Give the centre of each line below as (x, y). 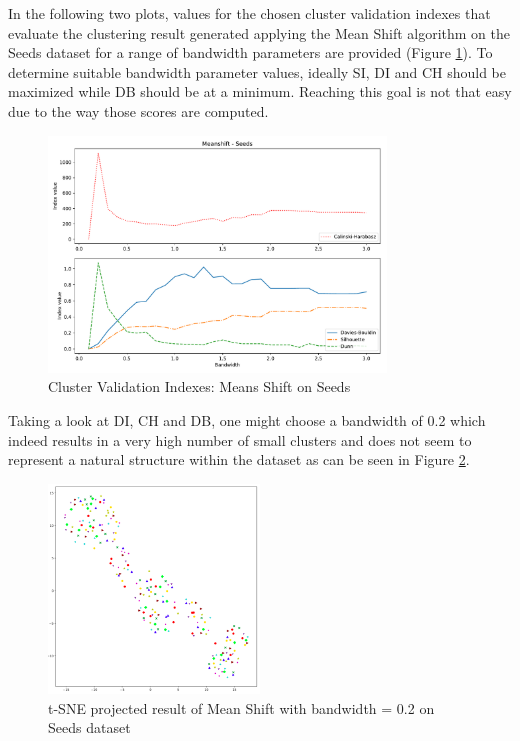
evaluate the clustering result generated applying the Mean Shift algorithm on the (259, 32)
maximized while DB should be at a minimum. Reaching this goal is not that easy (260, 91)
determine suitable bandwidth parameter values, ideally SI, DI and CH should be (257, 71)
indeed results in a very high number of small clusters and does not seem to (240, 439)
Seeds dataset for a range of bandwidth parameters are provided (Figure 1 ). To (250, 52)
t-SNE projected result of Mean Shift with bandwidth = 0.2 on (241, 707)
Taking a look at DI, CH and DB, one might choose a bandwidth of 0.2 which (247, 419)
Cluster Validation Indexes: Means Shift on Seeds (199, 386)
